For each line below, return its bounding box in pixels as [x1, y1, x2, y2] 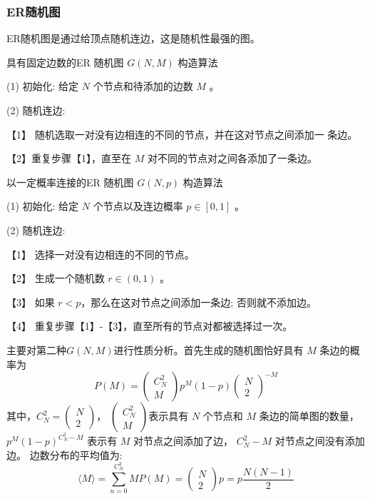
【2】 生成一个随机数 [6, 271, 105, 286]
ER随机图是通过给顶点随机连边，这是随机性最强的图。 [6, 31, 260, 46]
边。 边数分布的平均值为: [6, 447, 123, 462]
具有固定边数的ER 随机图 [6, 54, 124, 69]
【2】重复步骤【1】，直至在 [6, 151, 131, 166]
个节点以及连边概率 [93, 198, 183, 213]
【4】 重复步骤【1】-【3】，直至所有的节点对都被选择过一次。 [6, 318, 293, 333]
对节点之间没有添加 [274, 433, 365, 448]
